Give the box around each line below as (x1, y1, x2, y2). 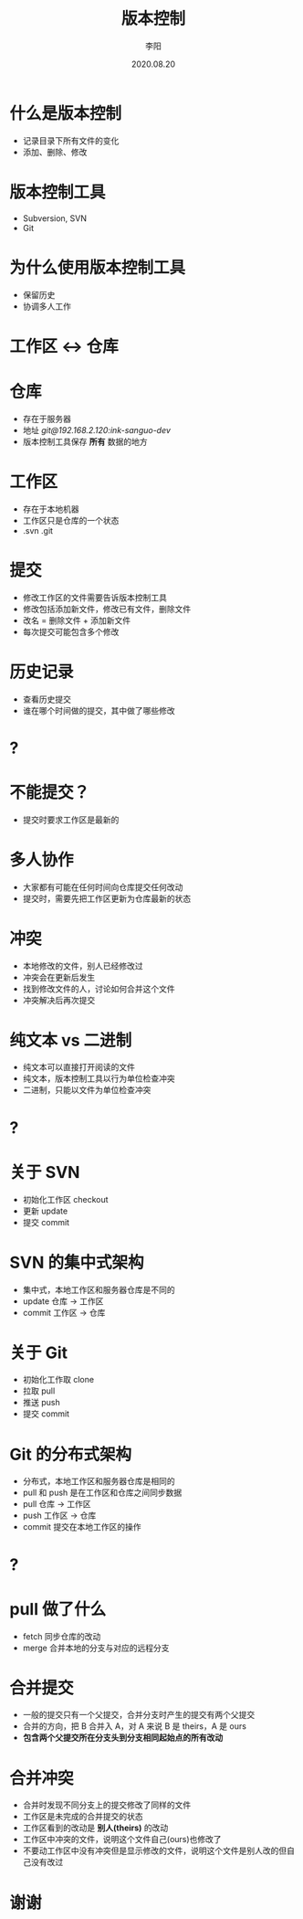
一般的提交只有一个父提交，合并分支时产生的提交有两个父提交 (22, 1710, 256, 1721)
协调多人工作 (22, 301, 71, 312)
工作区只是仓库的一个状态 (22, 514, 120, 525)
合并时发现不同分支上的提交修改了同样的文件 (22, 1799, 192, 1810)
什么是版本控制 (9, 102, 122, 123)
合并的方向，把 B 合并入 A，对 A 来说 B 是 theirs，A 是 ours (22, 1721, 246, 1732)
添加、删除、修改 (22, 146, 88, 157)
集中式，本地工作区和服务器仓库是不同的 (22, 1284, 175, 1295)
